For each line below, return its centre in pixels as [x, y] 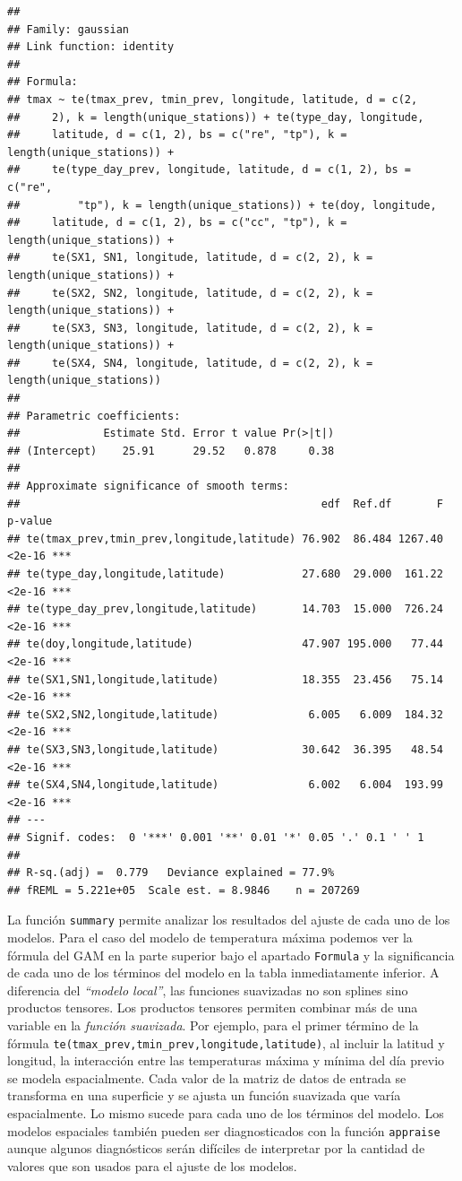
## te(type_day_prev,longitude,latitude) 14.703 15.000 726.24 [225, 609]
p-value [30, 521]
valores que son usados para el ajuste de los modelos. [152, 1165]
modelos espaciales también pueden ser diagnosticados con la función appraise [224, 1130]
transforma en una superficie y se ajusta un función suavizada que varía [204, 1095]
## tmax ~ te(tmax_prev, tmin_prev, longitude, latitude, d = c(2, [213, 99]
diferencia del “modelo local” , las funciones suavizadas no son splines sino [208, 990]
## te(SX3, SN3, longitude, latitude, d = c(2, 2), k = [190, 328]
